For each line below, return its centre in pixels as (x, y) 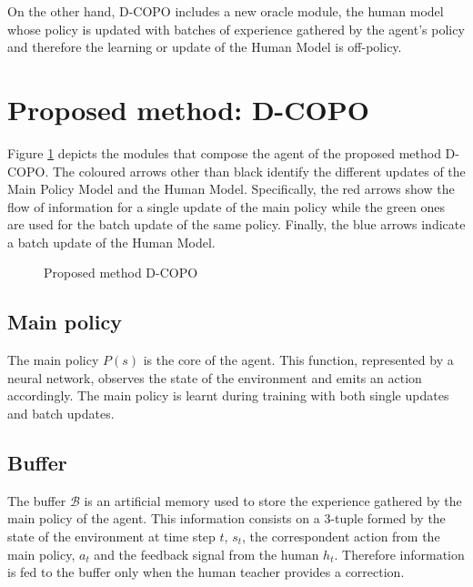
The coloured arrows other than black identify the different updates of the (259, 171)
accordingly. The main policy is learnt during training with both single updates (228, 395)
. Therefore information (399, 554)
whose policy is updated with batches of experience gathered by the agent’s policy (236, 29)
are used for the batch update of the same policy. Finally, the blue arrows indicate (236, 224)
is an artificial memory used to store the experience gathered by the (273, 500)
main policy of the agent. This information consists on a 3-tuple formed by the (226, 518)
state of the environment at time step (111, 536)
